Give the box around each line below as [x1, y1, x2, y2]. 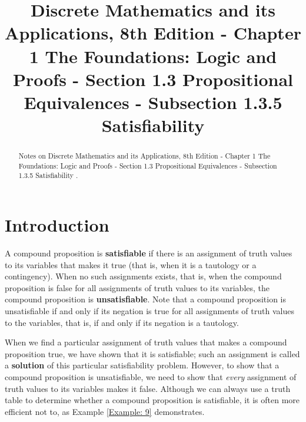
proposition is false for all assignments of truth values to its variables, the [5, 281, 270, 294]
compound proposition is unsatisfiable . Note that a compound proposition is [5, 293, 286, 305]
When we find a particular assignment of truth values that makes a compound [5, 336, 287, 348]
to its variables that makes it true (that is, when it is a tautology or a [5, 258, 257, 271]
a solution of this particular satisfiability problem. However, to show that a [5, 359, 280, 371]
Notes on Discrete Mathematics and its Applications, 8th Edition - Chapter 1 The [18, 151, 271, 161]
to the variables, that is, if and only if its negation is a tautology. [5, 316, 239, 328]
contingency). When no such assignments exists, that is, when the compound [5, 270, 282, 282]
